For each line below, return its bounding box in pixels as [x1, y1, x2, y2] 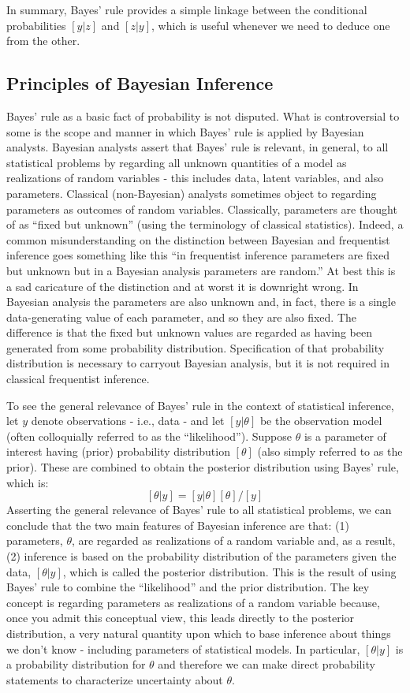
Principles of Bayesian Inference [6, 71, 274, 95]
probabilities [6, 17, 66, 33]
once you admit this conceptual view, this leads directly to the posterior [6, 609, 355, 626]
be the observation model [259, 412, 382, 429]
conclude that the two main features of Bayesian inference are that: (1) [6, 516, 349, 533]
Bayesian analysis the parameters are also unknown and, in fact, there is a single [6, 293, 396, 310]
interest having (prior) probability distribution [6, 443, 230, 460]
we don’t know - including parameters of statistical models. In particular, [6, 640, 360, 657]
